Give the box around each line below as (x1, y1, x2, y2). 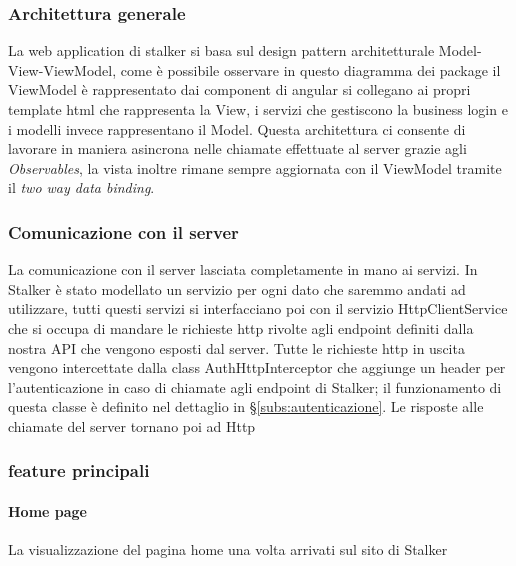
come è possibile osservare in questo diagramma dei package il (120, 59, 501, 80)
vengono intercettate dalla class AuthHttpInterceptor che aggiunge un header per (8, 357, 506, 378)
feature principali (8, 458, 150, 483)
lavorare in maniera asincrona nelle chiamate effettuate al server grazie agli (8, 138, 467, 159)
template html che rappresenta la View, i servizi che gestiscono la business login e (8, 99, 508, 119)
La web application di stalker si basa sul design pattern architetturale (8, 40, 435, 61)
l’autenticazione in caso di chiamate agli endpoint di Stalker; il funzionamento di (8, 376, 502, 397)
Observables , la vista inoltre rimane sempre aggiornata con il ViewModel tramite (8, 157, 502, 178)
